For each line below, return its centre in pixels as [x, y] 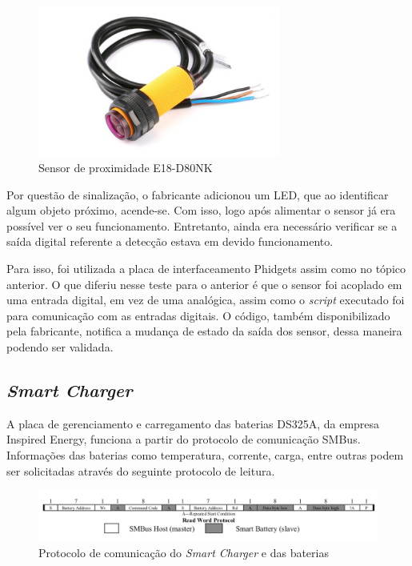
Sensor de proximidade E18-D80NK [126, 168]
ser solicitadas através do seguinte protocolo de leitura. [141, 470]
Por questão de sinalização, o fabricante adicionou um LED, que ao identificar [198, 194]
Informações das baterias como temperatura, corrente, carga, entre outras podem [205, 454]
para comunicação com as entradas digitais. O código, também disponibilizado [198, 315]
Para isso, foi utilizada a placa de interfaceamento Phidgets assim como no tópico [206, 269]
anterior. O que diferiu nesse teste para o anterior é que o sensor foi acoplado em [204, 284]
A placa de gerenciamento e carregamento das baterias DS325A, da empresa [193, 423]
